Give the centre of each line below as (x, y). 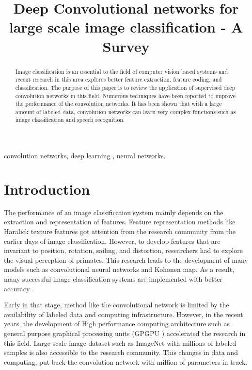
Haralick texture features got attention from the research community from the (120, 231)
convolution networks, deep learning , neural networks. (85, 156)
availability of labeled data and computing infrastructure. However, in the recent (124, 314)
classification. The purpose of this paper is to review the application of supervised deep (125, 87)
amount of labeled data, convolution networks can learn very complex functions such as (126, 111)
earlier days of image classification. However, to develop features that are (112, 241)
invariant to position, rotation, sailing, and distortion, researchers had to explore (124, 250)
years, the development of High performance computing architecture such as (117, 324)
